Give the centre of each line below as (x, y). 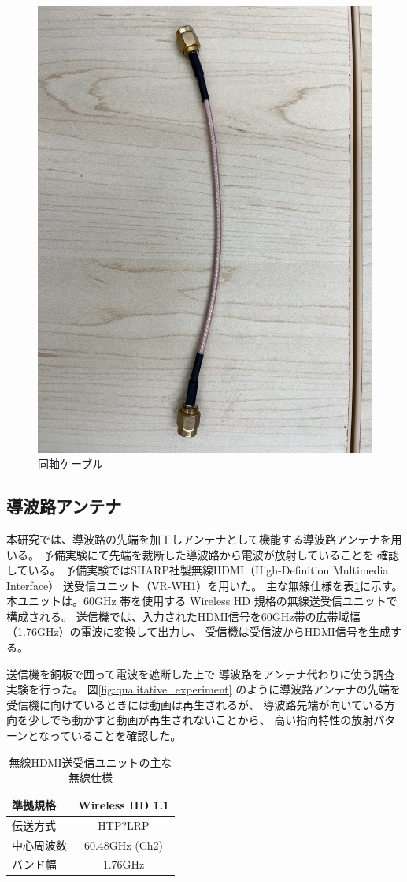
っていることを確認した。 (115, 736)
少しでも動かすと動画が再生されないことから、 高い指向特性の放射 (201, 720)
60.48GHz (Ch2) (123, 845)
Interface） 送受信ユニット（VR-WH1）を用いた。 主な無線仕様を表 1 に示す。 (205, 585)
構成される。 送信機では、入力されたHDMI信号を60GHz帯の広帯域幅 (183, 616)
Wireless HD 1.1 (124, 804)
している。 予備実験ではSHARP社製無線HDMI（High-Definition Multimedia (198, 570)
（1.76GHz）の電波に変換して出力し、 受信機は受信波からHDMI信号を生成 (198, 632)
